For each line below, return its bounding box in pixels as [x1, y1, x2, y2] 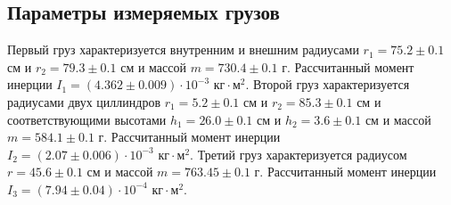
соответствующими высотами [7, 110, 167, 128]
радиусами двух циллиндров [7, 92, 161, 111]
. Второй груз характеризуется [245, 75, 410, 94]
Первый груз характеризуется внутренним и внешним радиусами [7, 40, 359, 59]
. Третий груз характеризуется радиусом [190, 144, 407, 163]
